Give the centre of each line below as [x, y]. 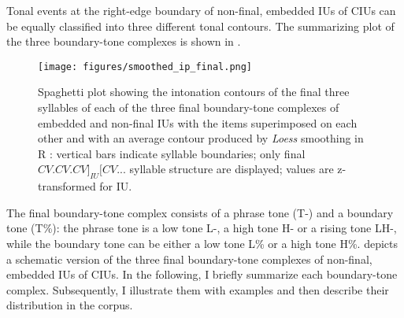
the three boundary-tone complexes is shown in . [124, 41]
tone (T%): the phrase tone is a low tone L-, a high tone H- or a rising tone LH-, [202, 228]
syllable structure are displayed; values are [232, 169]
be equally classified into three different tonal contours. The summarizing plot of [200, 26]
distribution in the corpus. [70, 305]
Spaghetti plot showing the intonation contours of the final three [194, 92]
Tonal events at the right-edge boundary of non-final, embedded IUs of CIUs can [201, 10]
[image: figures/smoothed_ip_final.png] [145, 67]
